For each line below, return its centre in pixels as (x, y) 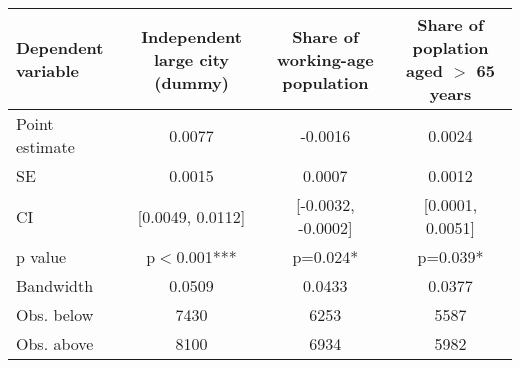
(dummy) (191, 82)
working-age (325, 59)
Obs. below (55, 314)
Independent (191, 36)
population (325, 82)
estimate (45, 146)
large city (192, 59)
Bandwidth (55, 285)
